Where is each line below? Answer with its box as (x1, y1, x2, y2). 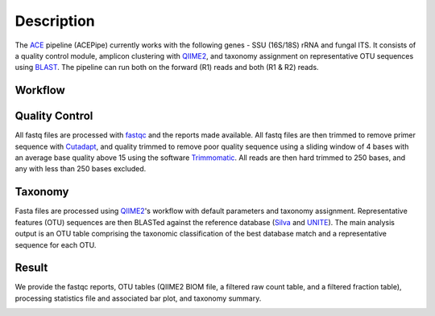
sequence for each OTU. (14, 240, 97, 249)
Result (14, 261, 48, 275)
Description (14, 12, 96, 30)
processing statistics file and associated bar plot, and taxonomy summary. (14, 293, 262, 303)
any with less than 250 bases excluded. (14, 164, 147, 174)
